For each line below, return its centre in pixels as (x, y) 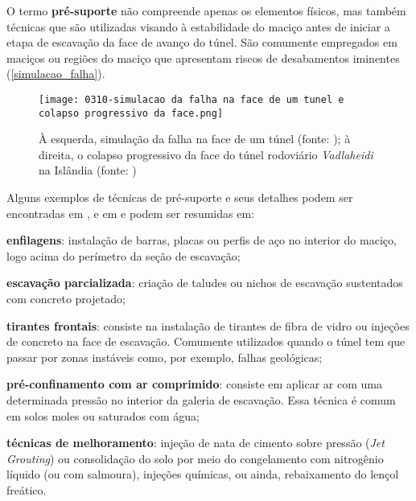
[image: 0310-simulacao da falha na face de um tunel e (192, 99)
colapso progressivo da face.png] (131, 113)
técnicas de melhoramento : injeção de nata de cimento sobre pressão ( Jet (196, 443)
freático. (27, 489)
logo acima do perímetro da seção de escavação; (124, 255)
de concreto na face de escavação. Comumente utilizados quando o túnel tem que (206, 341)
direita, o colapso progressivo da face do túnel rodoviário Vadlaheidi (206, 154)
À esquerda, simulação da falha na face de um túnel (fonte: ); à (195, 139)
